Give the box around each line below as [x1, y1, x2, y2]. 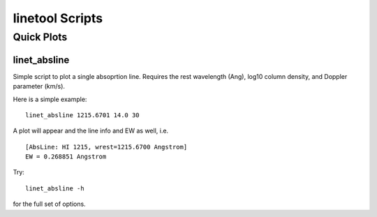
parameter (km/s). [13, 82, 66, 91]
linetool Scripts [13, 10, 103, 26]
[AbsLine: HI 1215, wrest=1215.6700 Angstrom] [25, 143, 188, 151]
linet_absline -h [25, 184, 84, 192]
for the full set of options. [13, 200, 87, 209]
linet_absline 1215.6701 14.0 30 [25, 111, 140, 119]
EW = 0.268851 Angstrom [25, 153, 107, 160]
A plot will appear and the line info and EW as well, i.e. [13, 126, 169, 135]
